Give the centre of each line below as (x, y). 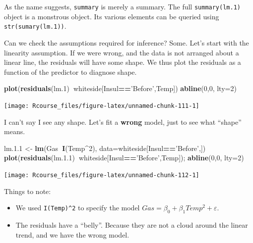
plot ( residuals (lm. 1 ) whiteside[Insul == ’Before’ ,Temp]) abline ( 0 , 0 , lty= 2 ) (120, 88)
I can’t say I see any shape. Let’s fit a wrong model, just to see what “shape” (123, 121)
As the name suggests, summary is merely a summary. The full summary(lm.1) (122, 6)
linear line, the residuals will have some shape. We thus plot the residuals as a (123, 62)
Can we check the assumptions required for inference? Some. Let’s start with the (126, 42)
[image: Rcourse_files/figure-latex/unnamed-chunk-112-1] (102, 175)
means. (15, 131)
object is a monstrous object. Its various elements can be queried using (112, 16)
